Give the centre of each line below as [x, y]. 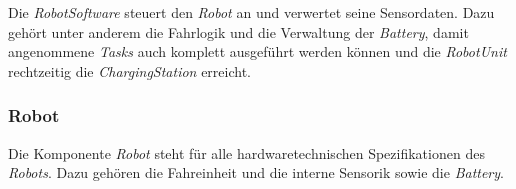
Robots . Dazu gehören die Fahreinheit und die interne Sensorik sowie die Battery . [256, 172]
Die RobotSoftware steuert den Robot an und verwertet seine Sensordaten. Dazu [251, 12]
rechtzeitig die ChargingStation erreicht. [129, 70]
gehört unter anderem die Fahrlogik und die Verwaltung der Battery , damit [238, 31]
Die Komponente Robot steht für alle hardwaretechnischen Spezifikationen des [246, 152]
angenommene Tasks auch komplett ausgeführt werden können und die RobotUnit [257, 51]
